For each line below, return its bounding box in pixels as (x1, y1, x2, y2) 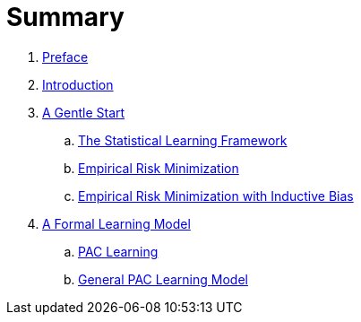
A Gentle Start (42, 104, 125, 120)
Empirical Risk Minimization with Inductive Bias (78, 187, 354, 204)
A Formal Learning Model (42, 215, 191, 231)
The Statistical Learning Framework (78, 132, 288, 148)
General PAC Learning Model (78, 271, 248, 287)
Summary (6, 2, 125, 32)
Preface (42, 48, 89, 65)
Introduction (42, 76, 114, 92)
